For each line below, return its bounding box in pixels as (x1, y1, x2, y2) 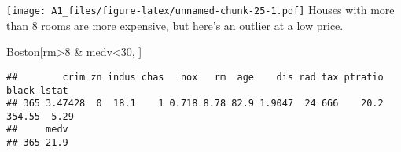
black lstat (6, 84, 68, 96)
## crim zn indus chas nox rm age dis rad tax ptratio (6, 71, 384, 83)
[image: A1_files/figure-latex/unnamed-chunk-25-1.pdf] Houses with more (6, 2, 395, 17)
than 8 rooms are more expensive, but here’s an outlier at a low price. (6, 17, 344, 33)
